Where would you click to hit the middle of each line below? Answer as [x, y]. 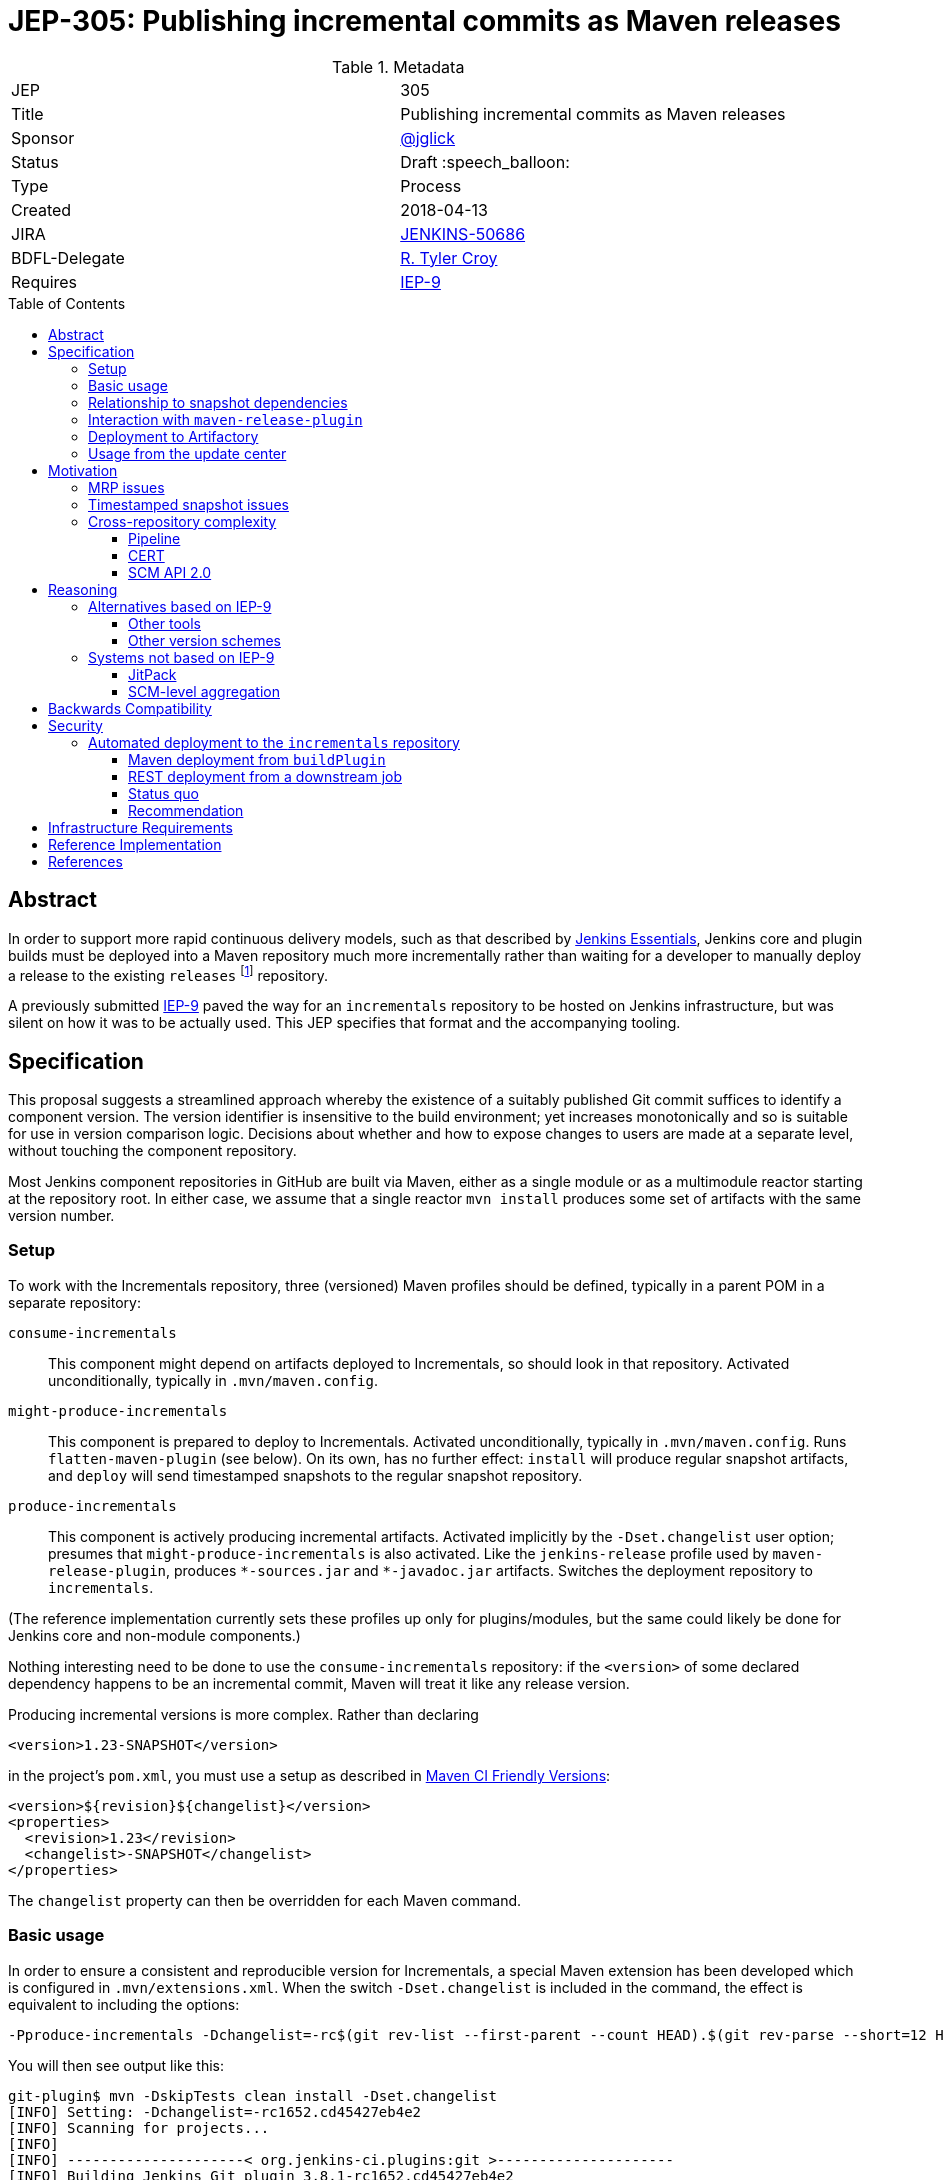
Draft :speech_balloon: [485, 161]
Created [41, 209]
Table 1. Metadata [398, 66]
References [85, 861]
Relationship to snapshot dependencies [218, 402]
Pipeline [154, 538]
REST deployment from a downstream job [265, 776]
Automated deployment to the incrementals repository [274, 742]
